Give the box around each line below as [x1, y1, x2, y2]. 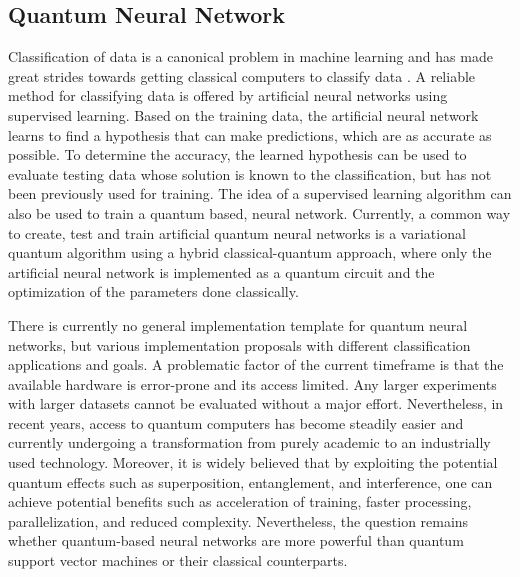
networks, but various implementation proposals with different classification [8, 334, 471, 355]
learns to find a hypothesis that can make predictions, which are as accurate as [8, 124, 492, 145]
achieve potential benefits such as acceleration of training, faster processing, [8, 491, 472, 512]
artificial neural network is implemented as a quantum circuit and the [8, 261, 435, 282]
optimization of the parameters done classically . [8, 281, 299, 302]
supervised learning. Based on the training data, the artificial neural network [8, 104, 479, 125]
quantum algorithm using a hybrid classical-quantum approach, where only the [8, 242, 492, 263]
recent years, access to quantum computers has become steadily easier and [8, 412, 464, 433]
